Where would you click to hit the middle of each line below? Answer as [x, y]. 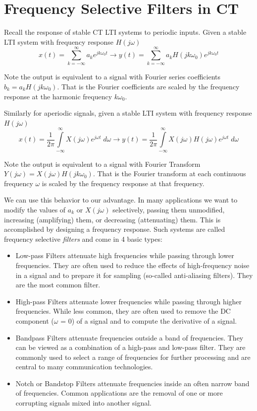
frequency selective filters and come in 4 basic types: [83, 239]
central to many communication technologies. [84, 367]
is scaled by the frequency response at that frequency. [123, 183]
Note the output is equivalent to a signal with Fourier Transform [102, 164]
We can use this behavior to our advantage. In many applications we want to [121, 200]
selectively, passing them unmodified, [169, 209]
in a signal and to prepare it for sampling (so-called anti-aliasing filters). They [134, 275]
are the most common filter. [58, 285]
